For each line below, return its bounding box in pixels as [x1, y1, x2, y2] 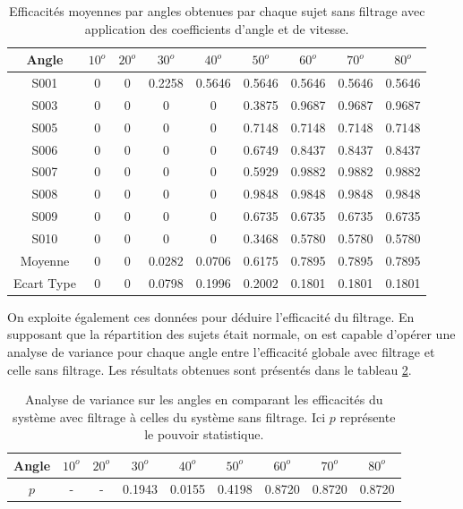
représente [339, 407, 396, 426]
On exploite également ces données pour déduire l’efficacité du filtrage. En [7, 307, 415, 326]
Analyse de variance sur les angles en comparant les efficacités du [25, 390, 383, 409]
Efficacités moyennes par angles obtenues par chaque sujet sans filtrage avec [9, 2, 425, 20]
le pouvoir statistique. [144, 425, 264, 444]
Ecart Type [13, 273, 76, 292]
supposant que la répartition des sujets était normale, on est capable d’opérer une [7, 325, 456, 344]
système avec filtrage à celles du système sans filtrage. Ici [13, 407, 326, 426]
